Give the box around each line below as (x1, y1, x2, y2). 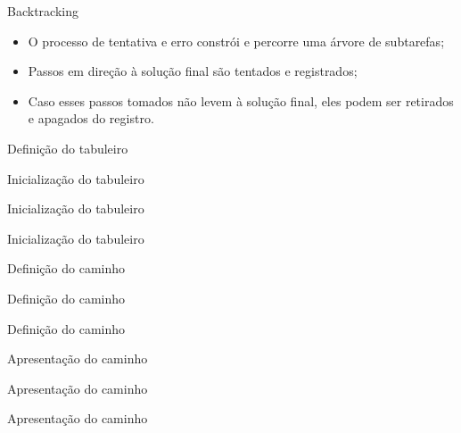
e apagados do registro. (28, 109, 154, 128)
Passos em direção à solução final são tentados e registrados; (28, 62, 358, 80)
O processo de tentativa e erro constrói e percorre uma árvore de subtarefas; (28, 31, 445, 50)
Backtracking (7, 2, 78, 20)
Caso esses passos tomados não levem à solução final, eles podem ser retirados (28, 91, 454, 110)
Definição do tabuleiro (7, 138, 128, 157)
